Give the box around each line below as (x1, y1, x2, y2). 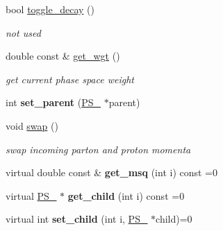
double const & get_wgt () (6, 49, 120, 63)
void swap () (6, 118, 58, 132)
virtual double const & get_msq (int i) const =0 (6, 165, 217, 180)
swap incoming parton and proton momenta (6, 142, 191, 156)
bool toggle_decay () (6, 2, 94, 16)
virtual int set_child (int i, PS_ (6, 212, 148, 226)
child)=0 (156, 212, 192, 226)
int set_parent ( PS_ (6, 95, 101, 110)
